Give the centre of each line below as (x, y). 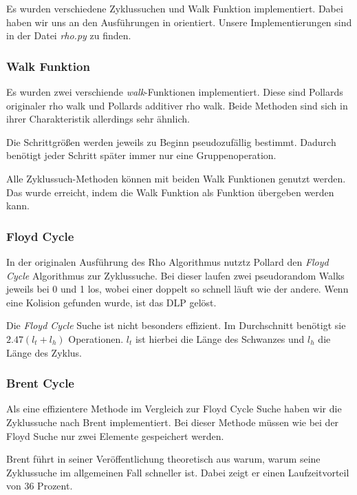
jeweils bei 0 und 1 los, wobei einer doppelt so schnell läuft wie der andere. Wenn (177, 289)
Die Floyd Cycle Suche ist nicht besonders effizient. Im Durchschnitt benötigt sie (176, 325)
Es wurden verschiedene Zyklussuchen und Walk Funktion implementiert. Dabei (175, 8)
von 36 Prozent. (40, 486)
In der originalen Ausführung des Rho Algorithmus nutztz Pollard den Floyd (167, 261)
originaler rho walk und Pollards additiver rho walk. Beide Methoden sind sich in (177, 105)
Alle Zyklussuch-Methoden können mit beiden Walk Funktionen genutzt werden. (176, 178)
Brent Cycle (40, 383)
